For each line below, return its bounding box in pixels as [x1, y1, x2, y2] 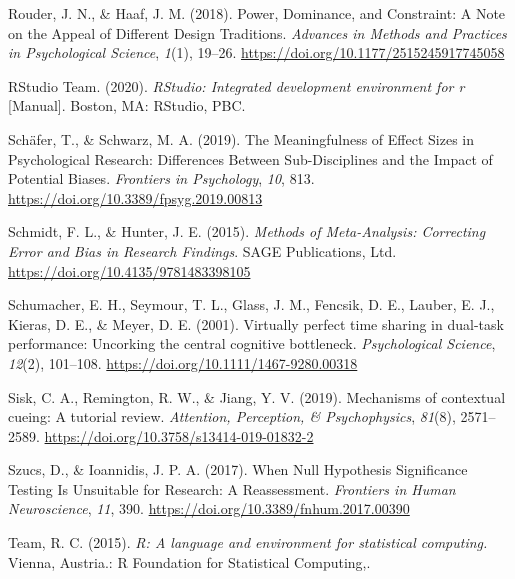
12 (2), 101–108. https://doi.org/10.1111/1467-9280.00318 [8, 352, 358, 373]
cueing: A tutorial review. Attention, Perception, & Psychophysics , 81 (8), [8, 406, 456, 427]
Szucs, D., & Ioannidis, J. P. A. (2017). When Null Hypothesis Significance [8, 459, 468, 480]
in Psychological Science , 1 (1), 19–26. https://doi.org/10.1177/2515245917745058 [8, 42, 505, 63]
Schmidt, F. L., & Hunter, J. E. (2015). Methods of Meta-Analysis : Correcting [8, 221, 486, 242]
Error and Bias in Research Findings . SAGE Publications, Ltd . [8, 240, 397, 261]
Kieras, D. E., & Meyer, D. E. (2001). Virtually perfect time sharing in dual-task [8, 313, 504, 334]
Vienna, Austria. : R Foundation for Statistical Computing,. [8, 551, 371, 572]
